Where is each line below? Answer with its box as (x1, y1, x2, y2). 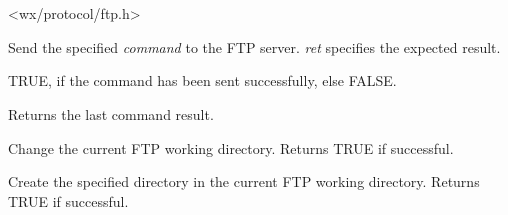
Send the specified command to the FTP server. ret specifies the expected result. (8, 36, 501, 57)
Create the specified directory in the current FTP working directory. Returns (8, 171, 480, 192)
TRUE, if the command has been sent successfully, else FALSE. (8, 70, 397, 91)
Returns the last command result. (8, 103, 214, 124)
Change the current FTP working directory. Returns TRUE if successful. (8, 137, 454, 158)
